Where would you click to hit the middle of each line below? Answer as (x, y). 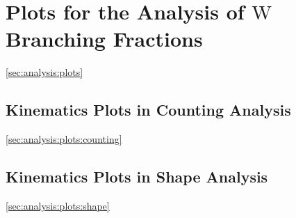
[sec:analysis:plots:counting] (64, 139)
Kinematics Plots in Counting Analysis (148, 110)
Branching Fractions (104, 39)
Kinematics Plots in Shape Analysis (137, 177)
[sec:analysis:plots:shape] (58, 205)
